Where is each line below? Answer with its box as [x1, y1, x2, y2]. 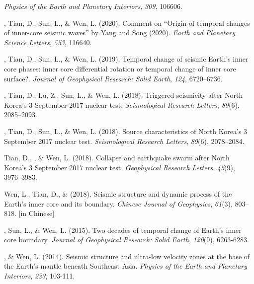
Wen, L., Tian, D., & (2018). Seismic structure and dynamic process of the [4, 188, 232, 199]
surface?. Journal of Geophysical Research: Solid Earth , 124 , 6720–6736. [4, 73, 223, 83]
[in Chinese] [18, 208, 55, 218]
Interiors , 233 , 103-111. [4, 271, 75, 281]
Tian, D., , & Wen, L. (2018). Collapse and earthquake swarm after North [4, 152, 230, 163]
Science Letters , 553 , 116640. [4, 37, 92, 47]
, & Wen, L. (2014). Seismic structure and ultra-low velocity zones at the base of [4, 251, 250, 261]
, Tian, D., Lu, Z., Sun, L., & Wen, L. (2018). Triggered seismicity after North [4, 90, 243, 100]
